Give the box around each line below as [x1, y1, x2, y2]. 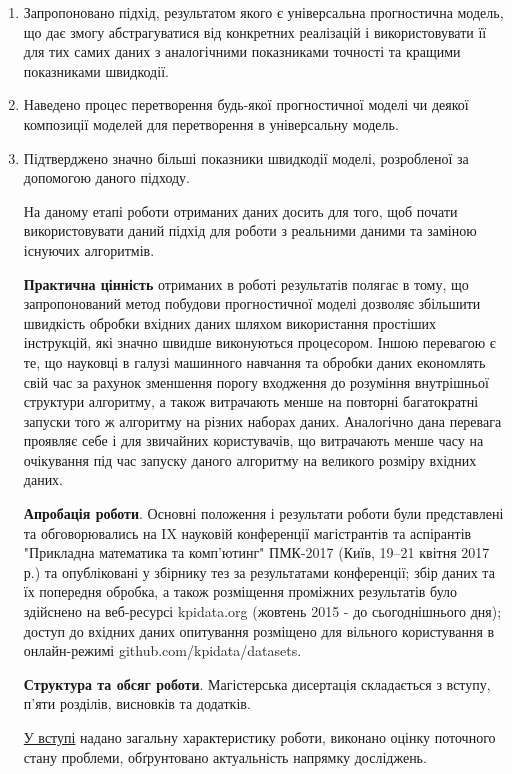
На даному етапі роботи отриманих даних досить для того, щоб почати [23, 200, 458, 221]
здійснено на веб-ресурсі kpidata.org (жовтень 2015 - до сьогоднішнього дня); [23, 601, 502, 622]
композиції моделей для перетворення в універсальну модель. [23, 113, 399, 134]
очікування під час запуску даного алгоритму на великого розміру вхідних [23, 449, 477, 470]
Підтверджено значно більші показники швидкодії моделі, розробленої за [23, 147, 469, 168]
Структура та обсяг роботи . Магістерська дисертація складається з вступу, [23, 673, 491, 694]
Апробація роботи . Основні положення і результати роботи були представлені [23, 503, 504, 524]
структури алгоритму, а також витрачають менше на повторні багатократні [23, 391, 479, 412]
